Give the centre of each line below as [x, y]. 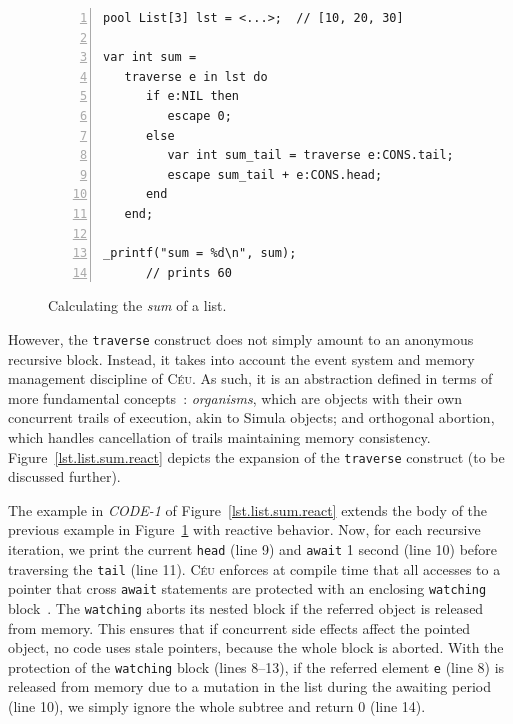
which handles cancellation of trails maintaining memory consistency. [219, 436]
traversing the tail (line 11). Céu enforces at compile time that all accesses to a [254, 568]
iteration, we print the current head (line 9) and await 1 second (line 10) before [253, 548]
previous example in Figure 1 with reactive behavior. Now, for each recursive [244, 529]
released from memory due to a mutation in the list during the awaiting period [249, 686]
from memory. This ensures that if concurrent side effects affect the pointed [239, 627]
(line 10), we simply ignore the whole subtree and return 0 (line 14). [217, 706]
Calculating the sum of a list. [137, 305]
